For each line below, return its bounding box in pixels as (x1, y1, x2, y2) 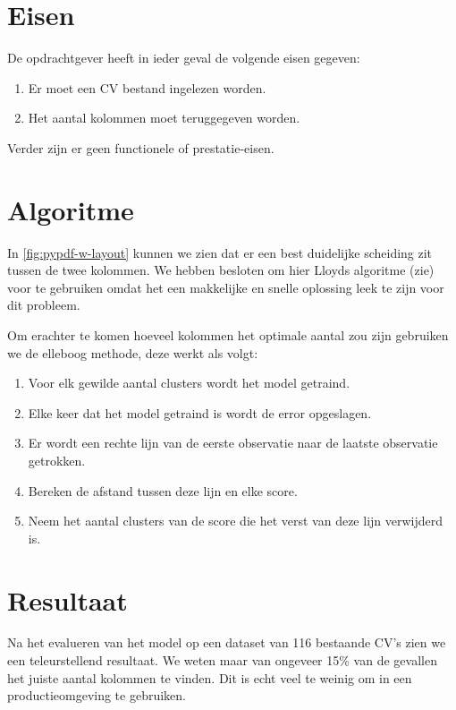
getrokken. (28, 450, 86, 469)
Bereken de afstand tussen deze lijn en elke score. (28, 481, 298, 500)
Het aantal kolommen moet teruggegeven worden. (28, 108, 300, 127)
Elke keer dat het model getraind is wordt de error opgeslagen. (28, 403, 372, 422)
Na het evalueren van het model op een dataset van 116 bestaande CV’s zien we (7, 633, 446, 652)
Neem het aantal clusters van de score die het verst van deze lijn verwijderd (28, 511, 443, 530)
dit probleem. (7, 295, 80, 314)
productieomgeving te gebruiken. (7, 686, 186, 705)
